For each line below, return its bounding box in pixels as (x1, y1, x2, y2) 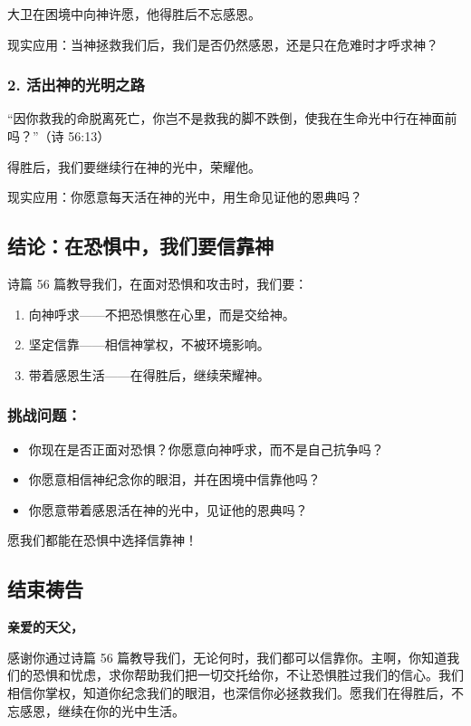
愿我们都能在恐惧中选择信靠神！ (7, 530, 197, 549)
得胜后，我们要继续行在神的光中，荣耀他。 (7, 157, 261, 176)
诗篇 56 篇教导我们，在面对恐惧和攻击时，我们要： (7, 273, 308, 292)
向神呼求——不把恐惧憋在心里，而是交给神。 (28, 304, 295, 323)
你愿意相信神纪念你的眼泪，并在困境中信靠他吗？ (28, 470, 321, 489)
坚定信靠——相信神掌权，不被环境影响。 (28, 335, 270, 354)
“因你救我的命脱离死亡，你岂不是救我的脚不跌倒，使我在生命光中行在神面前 (7, 109, 457, 128)
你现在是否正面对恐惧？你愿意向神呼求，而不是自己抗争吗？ (28, 439, 384, 458)
